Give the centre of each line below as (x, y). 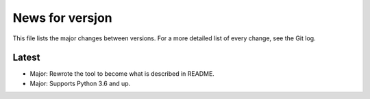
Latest (26, 58)
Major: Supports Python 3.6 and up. (80, 83)
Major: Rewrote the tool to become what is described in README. (122, 74)
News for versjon (62, 18)
